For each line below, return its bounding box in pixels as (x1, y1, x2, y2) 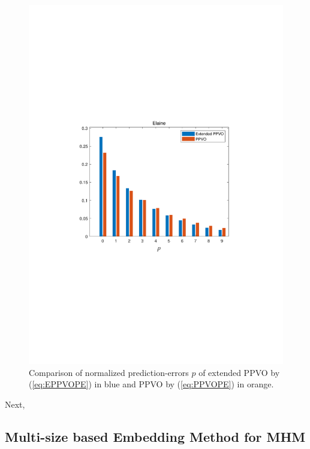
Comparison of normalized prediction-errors (29, 366, 189, 378)
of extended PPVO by (198, 366, 280, 378)
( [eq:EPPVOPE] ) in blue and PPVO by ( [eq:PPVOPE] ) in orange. (29, 378, 274, 390)
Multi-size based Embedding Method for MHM (5, 427, 306, 445)
